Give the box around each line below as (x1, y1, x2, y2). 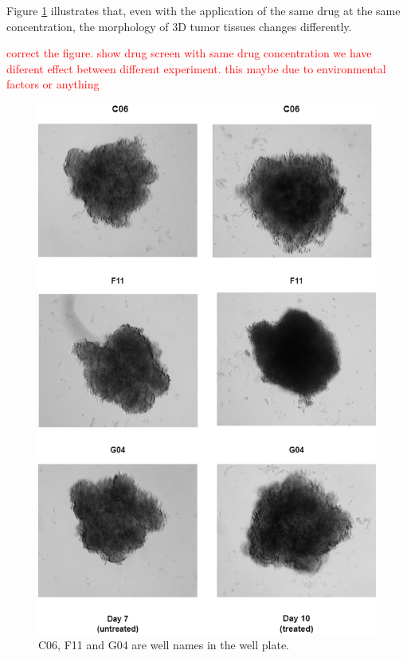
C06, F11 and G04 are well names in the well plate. (38, 636, 289, 653)
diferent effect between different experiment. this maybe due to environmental (6, 60, 386, 76)
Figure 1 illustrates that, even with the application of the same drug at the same (6, 2, 401, 18)
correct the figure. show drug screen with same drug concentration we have (6, 45, 372, 61)
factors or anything (6, 76, 100, 92)
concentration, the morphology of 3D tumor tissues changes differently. (6, 18, 352, 34)
